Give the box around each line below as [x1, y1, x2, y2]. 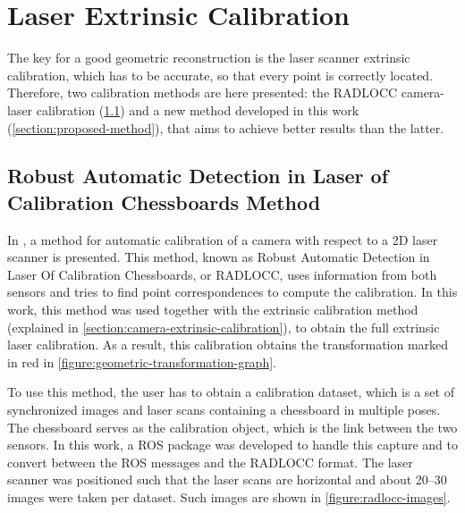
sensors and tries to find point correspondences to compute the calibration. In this [7, 282, 458, 301]
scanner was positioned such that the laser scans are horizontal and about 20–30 [7, 470, 447, 489]
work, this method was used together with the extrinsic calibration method [7, 300, 418, 319]
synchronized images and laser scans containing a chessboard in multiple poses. [7, 400, 441, 419]
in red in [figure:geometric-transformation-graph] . [7, 352, 276, 371]
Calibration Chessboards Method [7, 188, 321, 215]
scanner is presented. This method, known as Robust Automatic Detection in [7, 248, 430, 266]
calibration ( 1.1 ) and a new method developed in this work [36, 100, 359, 119]
